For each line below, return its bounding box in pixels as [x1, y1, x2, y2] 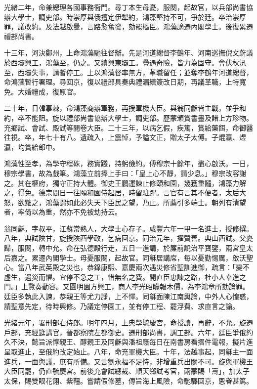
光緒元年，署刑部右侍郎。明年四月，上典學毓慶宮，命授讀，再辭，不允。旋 [4, 317, 246, 328]
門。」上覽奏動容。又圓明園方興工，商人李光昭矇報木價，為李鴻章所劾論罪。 [4, 281, 250, 292]
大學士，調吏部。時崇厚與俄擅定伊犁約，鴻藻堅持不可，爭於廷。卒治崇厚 [10, 11, 246, 22]
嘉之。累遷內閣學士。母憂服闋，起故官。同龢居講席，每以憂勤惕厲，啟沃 [10, 252, 246, 262]
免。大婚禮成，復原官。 [4, 86, 80, 96]
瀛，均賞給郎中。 [4, 141, 59, 152]
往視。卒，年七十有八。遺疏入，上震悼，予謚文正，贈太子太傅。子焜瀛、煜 [4, 132, 246, 142]
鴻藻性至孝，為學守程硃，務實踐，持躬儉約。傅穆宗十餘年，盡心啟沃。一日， [4, 158, 253, 169]
